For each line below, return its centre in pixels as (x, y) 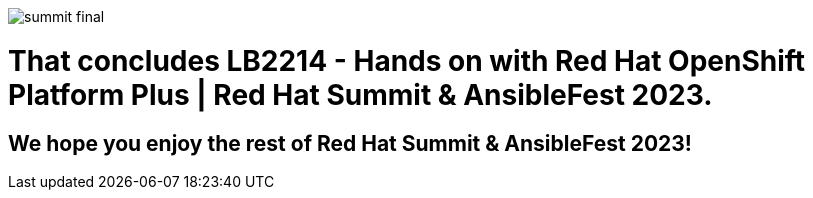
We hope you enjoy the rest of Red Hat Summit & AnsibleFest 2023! (350, 143)
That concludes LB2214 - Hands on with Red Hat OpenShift (407, 60)
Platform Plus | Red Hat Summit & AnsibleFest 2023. (360, 94)
